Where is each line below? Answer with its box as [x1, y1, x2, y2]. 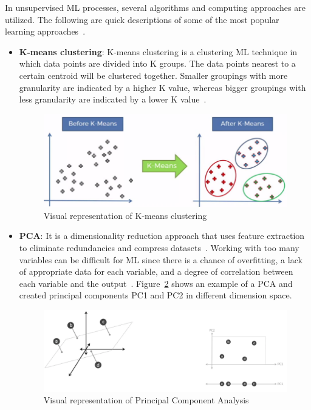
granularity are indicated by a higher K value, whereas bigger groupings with [19, 81, 306, 93]
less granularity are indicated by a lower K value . [19, 93, 207, 106]
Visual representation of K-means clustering [43, 209, 207, 221]
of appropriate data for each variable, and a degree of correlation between [19, 265, 293, 278]
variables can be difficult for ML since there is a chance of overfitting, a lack [19, 253, 302, 266]
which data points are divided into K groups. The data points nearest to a [19, 57, 296, 70]
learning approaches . [5, 25, 86, 38]
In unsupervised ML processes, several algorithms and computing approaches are [5, 1, 306, 13]
